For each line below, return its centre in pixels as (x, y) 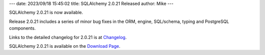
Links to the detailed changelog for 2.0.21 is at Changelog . (68, 37)
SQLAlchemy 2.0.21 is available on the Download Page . (65, 46)
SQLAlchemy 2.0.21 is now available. (46, 13)
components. (23, 28)
